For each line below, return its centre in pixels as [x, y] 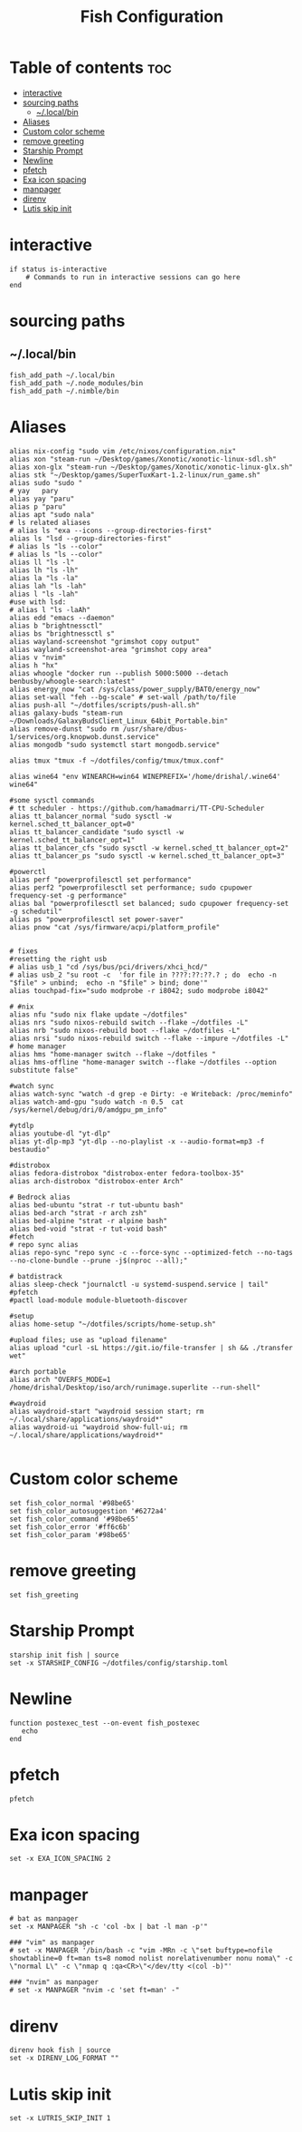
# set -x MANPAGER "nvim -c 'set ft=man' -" [94, 1991]
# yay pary [34, 491]
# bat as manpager [44, 1919]
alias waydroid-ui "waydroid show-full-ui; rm [99, 1427]
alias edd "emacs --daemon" [62, 618]
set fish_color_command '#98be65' [75, 1519]
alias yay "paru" [42, 499]
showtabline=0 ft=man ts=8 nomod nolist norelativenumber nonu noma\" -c [151, 1959]
